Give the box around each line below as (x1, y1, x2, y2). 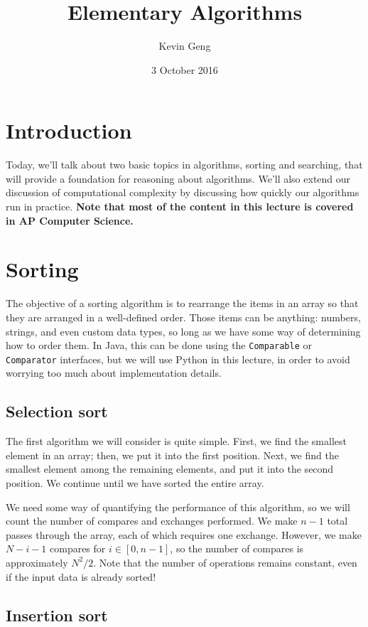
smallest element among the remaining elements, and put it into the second (6, 461, 334, 476)
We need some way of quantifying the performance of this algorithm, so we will (6, 499, 350, 514)
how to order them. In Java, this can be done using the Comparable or (6, 338, 312, 353)
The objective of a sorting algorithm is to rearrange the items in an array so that (6, 296, 359, 311)
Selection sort (6, 400, 108, 422)
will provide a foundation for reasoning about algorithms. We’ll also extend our (6, 171, 351, 186)
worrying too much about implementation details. (6, 365, 222, 380)
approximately (6, 554, 68, 569)
